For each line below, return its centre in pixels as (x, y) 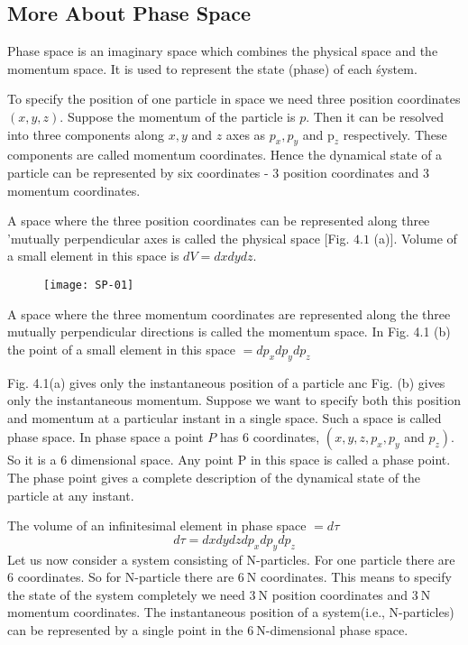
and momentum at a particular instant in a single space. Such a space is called (225, 417)
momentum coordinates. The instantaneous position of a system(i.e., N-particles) (231, 612)
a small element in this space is (93, 256)
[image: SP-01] (89, 285)
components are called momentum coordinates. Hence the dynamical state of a (225, 155)
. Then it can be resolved (375, 116)
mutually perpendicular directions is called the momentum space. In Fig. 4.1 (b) (229, 332)
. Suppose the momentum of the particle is (178, 116)
